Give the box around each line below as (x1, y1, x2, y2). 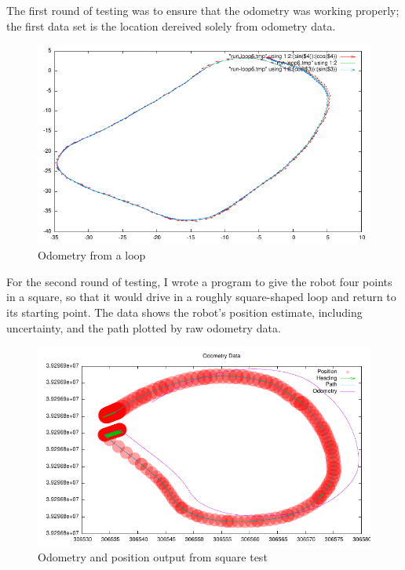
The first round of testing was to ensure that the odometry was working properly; (6, 2, 400, 18)
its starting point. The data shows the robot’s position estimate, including (6, 303, 363, 320)
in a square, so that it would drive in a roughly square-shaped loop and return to (6, 289, 396, 305)
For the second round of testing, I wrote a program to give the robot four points (6, 273, 392, 289)
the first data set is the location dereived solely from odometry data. (6, 17, 336, 34)
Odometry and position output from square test (38, 549, 268, 565)
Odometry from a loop (38, 247, 146, 263)
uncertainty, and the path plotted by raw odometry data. (6, 319, 281, 336)
